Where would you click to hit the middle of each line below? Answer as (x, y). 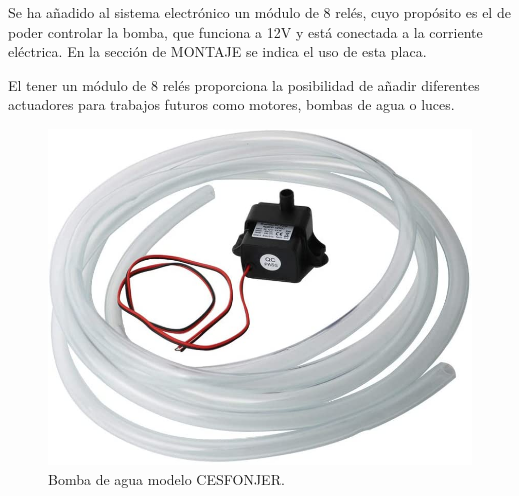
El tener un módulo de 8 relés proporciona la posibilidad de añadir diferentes (244, 84)
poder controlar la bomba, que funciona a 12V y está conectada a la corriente (245, 31)
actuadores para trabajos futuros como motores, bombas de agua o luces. (231, 104)
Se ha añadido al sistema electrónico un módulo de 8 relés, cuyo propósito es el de (259, 12)
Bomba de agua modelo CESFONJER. (166, 478)
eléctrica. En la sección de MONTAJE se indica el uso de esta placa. (217, 51)
